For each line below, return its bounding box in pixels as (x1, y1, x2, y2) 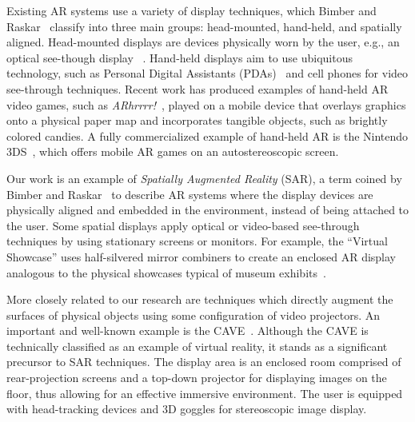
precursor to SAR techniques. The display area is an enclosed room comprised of (6, 353, 401, 370)
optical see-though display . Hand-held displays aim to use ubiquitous (6, 49, 353, 66)
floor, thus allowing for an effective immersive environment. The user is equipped (6, 384, 403, 401)
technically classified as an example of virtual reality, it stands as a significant (6, 337, 388, 354)
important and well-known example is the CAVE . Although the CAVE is (6, 322, 369, 339)
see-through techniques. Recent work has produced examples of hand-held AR (6, 80, 389, 97)
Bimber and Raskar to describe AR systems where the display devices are (6, 185, 373, 202)
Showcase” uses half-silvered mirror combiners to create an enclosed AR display (6, 248, 397, 265)
